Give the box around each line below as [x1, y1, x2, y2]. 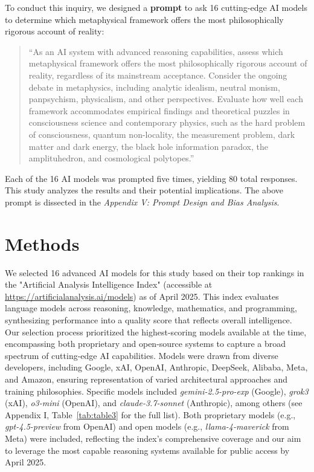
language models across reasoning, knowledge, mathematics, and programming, [5, 302, 297, 314]
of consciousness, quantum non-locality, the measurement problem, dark [28, 128, 295, 140]
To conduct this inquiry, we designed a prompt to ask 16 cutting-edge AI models [5, 1, 307, 13]
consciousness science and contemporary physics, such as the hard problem [28, 116, 306, 129]
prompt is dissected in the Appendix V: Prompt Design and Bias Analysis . [5, 195, 280, 208]
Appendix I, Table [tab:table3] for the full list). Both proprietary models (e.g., [5, 408, 296, 421]
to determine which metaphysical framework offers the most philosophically [5, 13, 284, 25]
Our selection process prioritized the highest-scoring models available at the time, [5, 325, 307, 338]
